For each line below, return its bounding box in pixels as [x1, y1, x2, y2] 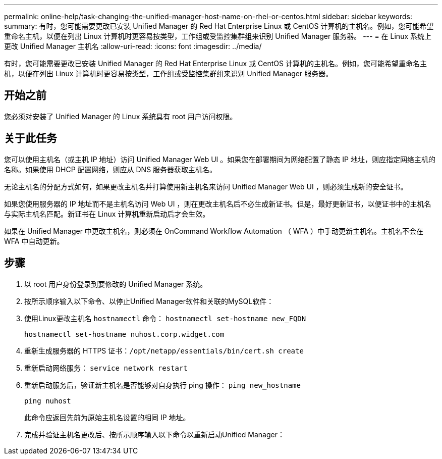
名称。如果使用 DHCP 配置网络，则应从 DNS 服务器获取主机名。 [4, 165, 217, 174]
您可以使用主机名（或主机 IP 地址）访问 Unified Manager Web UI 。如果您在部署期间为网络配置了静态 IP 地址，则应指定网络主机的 [4, 155, 435, 164]
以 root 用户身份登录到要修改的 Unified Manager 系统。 [24, 279, 207, 288]
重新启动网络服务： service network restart [24, 363, 188, 372]
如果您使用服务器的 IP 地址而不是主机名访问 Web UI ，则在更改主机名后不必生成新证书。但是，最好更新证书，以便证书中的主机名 [4, 199, 431, 208]
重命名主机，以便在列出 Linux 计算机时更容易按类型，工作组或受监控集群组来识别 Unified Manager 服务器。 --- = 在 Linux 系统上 [4, 32, 431, 40]
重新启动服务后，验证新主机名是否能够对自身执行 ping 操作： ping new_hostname [24, 380, 301, 389]
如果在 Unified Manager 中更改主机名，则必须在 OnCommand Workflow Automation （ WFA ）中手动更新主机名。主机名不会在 [4, 226, 424, 235]
